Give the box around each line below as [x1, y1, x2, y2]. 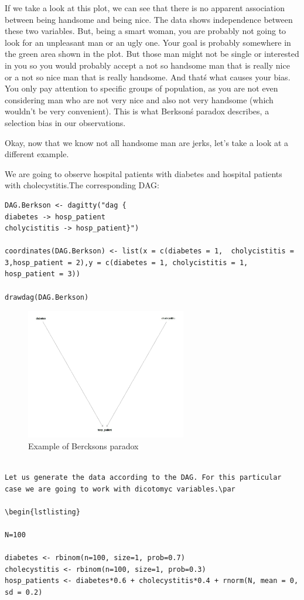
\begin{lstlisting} [5, 507, 80, 516]
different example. [5, 148, 69, 160]
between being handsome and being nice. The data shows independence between [5, 13, 293, 25]
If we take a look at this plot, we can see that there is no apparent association [5, 2, 285, 13]
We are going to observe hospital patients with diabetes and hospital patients [5, 167, 282, 179]
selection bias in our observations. [5, 116, 126, 128]
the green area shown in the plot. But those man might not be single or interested [5, 48, 299, 60]
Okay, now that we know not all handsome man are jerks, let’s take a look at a [5, 136, 289, 148]
